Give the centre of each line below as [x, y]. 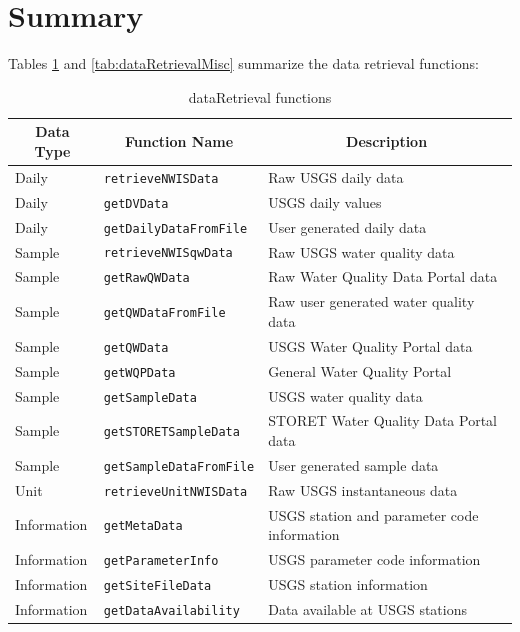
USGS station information [348, 584]
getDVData [136, 203]
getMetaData [143, 526]
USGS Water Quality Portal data [370, 345]
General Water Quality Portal [360, 370]
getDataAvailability [171, 610]
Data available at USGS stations [367, 608]
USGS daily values [325, 201]
